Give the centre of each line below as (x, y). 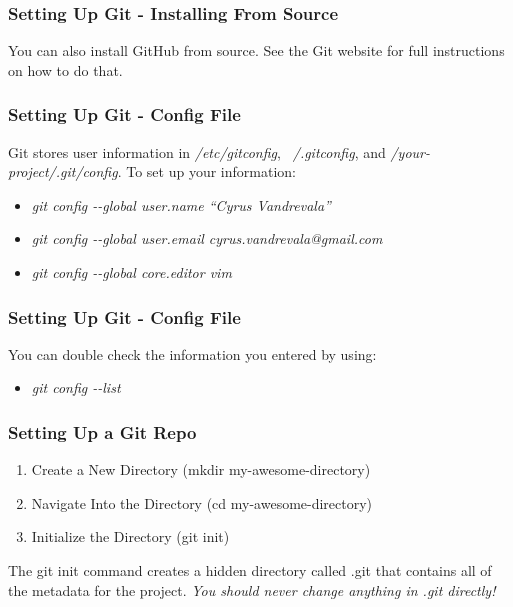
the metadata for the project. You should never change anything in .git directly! (252, 589)
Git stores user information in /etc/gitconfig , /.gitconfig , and (197, 151)
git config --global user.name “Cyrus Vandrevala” (181, 204)
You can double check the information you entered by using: (192, 353)
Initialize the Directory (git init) (130, 536)
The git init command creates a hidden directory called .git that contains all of (250, 570)
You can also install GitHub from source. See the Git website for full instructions (256, 50)
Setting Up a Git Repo (102, 431)
